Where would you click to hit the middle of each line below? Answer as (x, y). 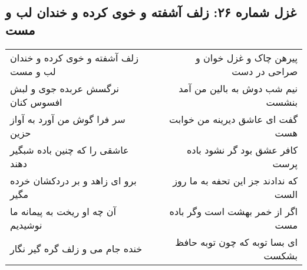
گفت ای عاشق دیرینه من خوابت (233, 119)
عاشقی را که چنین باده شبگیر (70, 149)
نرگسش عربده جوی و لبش (65, 88)
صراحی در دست (265, 71)
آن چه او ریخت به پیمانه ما (63, 211)
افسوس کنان (36, 102)
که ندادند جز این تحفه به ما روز (235, 180)
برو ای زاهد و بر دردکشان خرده (73, 180)
